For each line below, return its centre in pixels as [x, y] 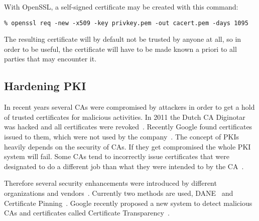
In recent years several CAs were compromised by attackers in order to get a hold [129, 107]
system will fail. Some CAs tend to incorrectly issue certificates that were [117, 156]
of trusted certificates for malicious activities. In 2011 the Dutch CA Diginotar [125, 117]
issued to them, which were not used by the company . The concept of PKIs [121, 137]
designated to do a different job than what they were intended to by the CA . [124, 166]
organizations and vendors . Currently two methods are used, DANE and [119, 193]
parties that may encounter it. [50, 59]
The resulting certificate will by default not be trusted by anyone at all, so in [123, 39]
